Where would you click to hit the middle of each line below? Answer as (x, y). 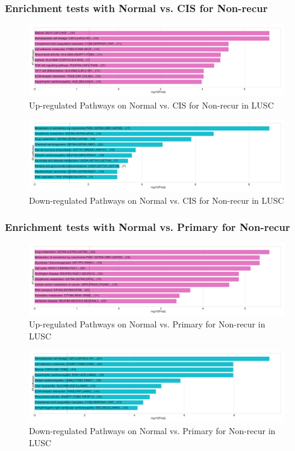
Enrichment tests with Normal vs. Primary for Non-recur (147, 227)
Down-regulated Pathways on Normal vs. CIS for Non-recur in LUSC (157, 200)
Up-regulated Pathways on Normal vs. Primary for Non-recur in (147, 324)
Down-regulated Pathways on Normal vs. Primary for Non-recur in (152, 431)
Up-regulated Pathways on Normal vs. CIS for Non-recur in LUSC (151, 105)
